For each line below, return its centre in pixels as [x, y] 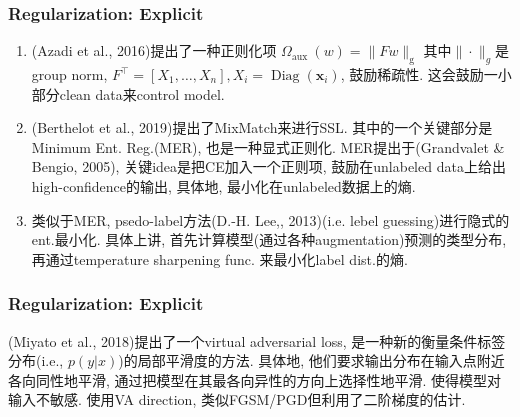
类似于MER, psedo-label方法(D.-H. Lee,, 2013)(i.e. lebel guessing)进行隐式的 [270, 219]
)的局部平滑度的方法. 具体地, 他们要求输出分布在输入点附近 [311, 360]
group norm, [69, 74]
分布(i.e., [36, 360]
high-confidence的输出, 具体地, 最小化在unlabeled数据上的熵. [223, 185]
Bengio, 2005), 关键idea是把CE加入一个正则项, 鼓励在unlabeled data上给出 [268, 166]
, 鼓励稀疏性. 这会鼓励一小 [426, 74]
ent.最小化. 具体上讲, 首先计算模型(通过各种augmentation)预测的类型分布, [269, 239]
